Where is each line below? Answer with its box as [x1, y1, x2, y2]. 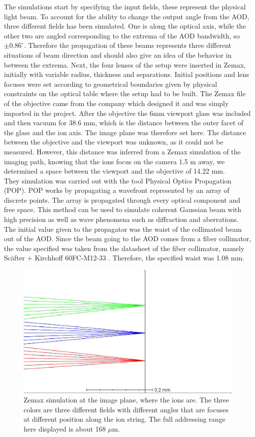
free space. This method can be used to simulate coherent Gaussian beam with [4, 204, 242, 215]
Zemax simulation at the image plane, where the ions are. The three [24, 395, 229, 405]
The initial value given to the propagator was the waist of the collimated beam [4, 223, 242, 234]
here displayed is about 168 [24, 424, 106, 434]
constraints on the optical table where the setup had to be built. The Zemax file [4, 88, 246, 99]
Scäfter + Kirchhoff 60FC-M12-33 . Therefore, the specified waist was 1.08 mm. [4, 253, 245, 263]
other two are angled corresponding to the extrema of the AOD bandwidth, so [4, 30, 240, 40]
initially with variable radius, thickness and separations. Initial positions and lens [4, 69, 249, 79]
